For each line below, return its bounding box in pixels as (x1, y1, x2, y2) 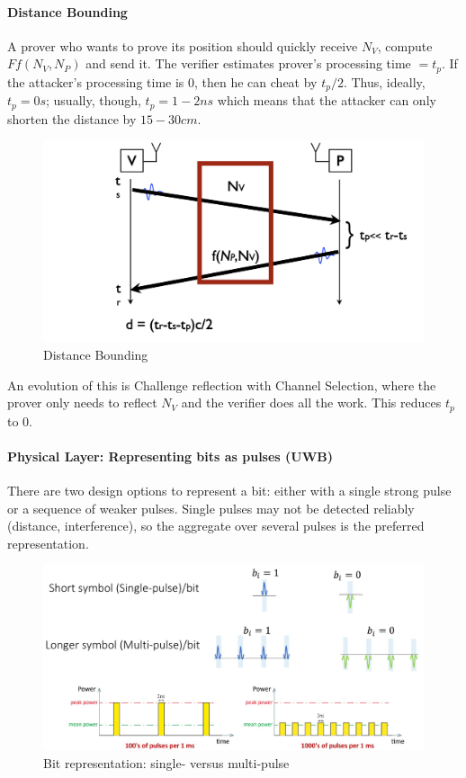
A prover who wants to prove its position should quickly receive (7, 36, 358, 55)
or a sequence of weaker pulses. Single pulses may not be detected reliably (7, 498, 415, 517)
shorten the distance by (7, 109, 137, 128)
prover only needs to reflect (7, 393, 157, 412)
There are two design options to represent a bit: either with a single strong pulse (7, 480, 452, 499)
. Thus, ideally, (343, 72, 426, 91)
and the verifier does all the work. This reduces (181, 393, 442, 412)
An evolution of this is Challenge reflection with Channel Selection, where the (7, 375, 436, 394)
